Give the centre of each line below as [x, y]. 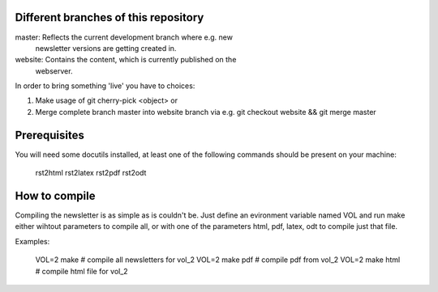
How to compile [55, 195]
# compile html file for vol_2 [82, 271]
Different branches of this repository [109, 17]
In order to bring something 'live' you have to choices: [105, 86]
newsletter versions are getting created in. [106, 48]
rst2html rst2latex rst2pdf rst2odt [91, 173]
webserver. [54, 71]
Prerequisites [49, 135]
